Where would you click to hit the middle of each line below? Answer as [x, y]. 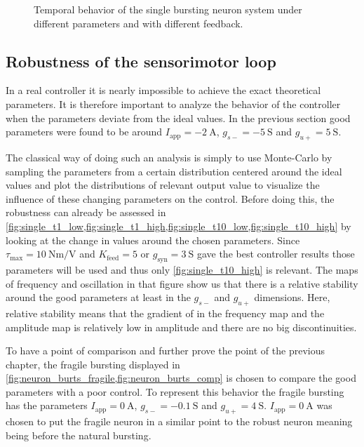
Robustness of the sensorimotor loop [141, 61]
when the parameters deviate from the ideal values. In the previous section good [178, 118]
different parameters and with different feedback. [139, 23]
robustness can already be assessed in [86, 212]
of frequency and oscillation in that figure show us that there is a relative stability [182, 283]
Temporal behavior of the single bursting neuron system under [168, 9]
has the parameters [47, 405]
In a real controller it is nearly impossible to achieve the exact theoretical [163, 90]
